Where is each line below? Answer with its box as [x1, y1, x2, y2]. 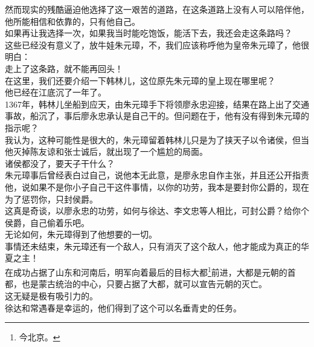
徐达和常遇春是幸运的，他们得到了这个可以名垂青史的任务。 [5, 301, 242, 314]
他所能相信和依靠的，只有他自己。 [5, 15, 140, 27]
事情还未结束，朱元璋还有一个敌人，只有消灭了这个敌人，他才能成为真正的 [5, 239, 301, 252]
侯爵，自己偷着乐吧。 [5, 216, 89, 229]
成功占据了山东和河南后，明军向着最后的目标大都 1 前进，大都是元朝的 [13, 264, 287, 278]
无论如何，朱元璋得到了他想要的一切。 [5, 228, 157, 241]
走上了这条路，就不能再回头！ [5, 62, 123, 74]
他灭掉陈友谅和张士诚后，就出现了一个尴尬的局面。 [5, 145, 208, 158]
